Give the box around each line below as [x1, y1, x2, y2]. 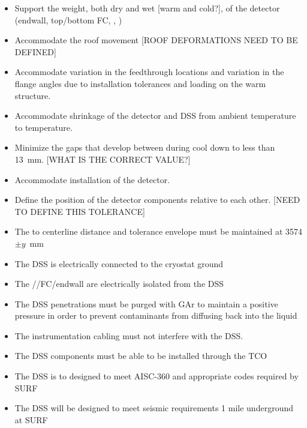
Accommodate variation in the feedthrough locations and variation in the [14, 65, 284, 78]
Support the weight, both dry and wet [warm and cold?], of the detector [14, 2, 280, 14]
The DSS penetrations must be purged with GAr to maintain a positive [14, 297, 278, 310]
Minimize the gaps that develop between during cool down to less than [14, 141, 275, 154]
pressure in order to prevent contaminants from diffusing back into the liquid [14, 309, 297, 322]
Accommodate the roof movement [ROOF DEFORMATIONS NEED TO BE [14, 34, 298, 46]
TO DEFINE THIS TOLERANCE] [14, 205, 145, 217]
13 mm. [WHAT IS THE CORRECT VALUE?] [14, 152, 191, 165]
